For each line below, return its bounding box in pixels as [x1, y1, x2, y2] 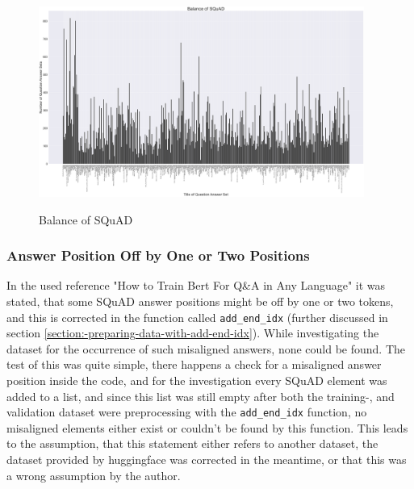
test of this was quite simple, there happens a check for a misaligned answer [6, 356, 382, 373]
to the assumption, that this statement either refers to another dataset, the [6, 435, 378, 452]
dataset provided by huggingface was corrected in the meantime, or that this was [6, 451, 407, 468]
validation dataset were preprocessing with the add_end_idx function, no [6, 403, 367, 420]
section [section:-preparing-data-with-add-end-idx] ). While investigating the [6, 324, 379, 341]
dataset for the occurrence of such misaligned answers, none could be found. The [6, 340, 406, 357]
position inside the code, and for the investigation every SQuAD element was [6, 372, 387, 389]
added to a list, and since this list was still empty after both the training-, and [6, 387, 395, 404]
